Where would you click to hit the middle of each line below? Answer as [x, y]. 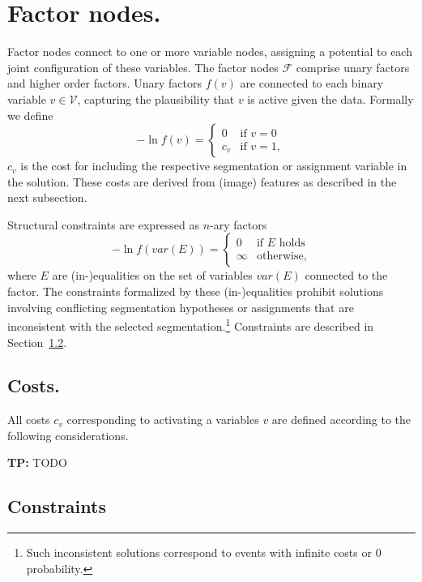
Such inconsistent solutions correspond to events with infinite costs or [199, 552]
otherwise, [281, 257]
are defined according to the [341, 419]
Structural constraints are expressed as [104, 224]
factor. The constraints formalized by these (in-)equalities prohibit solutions [196, 291]
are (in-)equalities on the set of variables [152, 275]
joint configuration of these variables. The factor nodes [143, 67]
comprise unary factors [353, 67]
